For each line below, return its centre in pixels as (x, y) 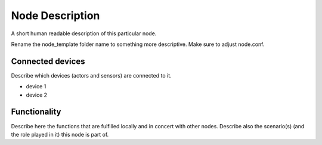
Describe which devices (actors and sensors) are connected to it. (92, 75)
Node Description (55, 16)
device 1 (36, 87)
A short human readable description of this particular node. (84, 33)
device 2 (37, 95)
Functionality (36, 112)
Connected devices (48, 61)
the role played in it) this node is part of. (60, 134)
